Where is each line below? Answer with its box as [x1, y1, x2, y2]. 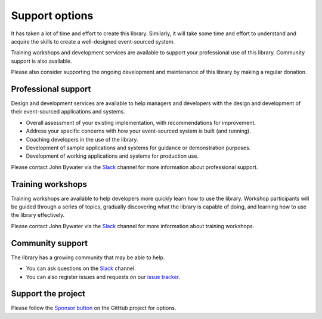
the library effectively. [11, 211, 65, 219]
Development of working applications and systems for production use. [26, 152, 199, 159]
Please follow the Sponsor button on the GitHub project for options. [11, 305, 177, 312]
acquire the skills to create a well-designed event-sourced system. [11, 38, 175, 45]
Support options [11, 9, 94, 22]
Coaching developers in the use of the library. [26, 136, 138, 143]
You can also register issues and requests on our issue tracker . [26, 273, 181, 280]
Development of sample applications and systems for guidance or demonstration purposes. [26, 144, 251, 151]
